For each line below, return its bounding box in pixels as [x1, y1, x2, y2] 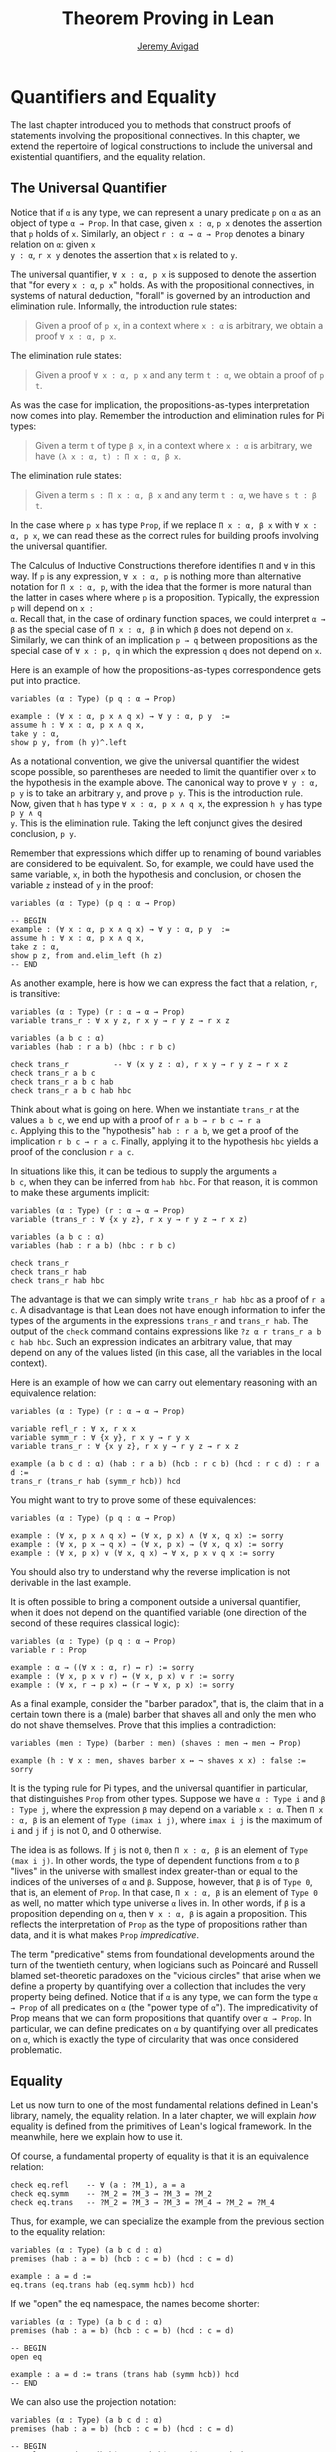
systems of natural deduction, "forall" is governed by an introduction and [10, 289, 311, 301]
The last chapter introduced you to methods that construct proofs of [10, 118, 292, 131]
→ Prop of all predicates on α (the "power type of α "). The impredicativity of [10, 2001, 319, 2013]
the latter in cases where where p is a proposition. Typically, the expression [10, 591, 320, 603]
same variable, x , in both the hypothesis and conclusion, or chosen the [10, 868, 302, 880]
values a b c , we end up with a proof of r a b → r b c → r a [10, 1113, 262, 1126]
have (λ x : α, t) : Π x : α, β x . [34, 450, 182, 462]
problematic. [10, 2043, 63, 2056]
